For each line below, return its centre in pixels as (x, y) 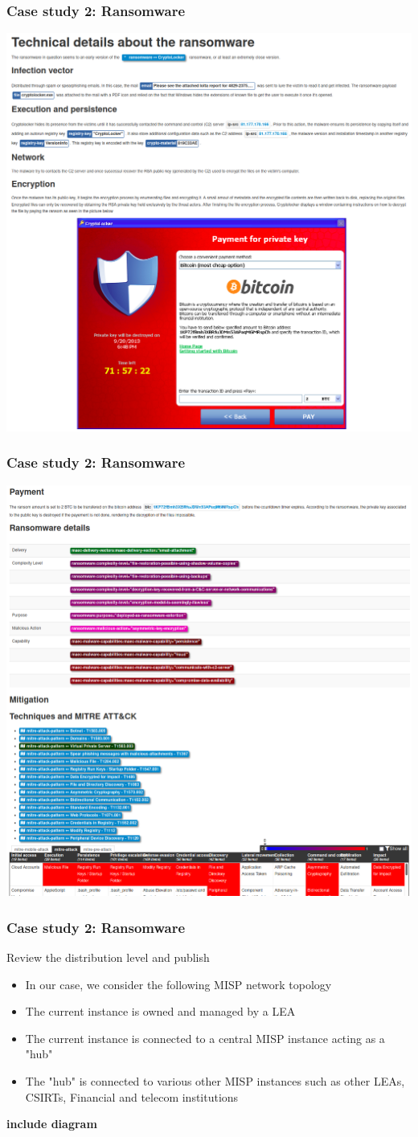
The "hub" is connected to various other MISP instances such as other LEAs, (215, 1080)
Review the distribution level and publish (108, 957)
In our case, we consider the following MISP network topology (178, 984)
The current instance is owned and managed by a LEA (160, 1011)
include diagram (52, 1124)
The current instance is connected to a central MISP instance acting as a (205, 1038)
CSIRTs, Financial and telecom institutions (132, 1096)
